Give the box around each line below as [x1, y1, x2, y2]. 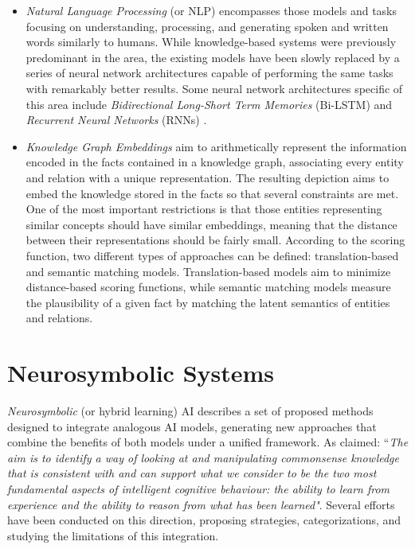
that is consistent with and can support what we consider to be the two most [7, 465, 377, 481]
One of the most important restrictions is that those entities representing [25, 201, 382, 217]
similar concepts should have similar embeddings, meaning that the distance [25, 216, 397, 232]
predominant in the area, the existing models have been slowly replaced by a [25, 49, 400, 65]
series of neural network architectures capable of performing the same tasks [25, 64, 393, 81]
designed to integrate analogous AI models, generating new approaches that [7, 418, 377, 434]
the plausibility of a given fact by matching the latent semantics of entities [25, 294, 390, 310]
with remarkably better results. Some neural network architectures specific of [25, 80, 403, 96]
